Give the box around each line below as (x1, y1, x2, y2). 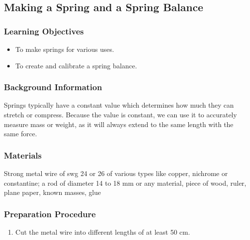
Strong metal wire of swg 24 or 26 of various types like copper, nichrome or (4, 168, 228, 178)
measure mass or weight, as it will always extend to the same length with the (4, 119, 233, 129)
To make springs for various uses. (15, 44, 114, 54)
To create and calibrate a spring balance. (15, 60, 137, 70)
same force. (4, 128, 37, 139)
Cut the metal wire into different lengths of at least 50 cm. (15, 227, 190, 237)
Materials (4, 149, 42, 161)
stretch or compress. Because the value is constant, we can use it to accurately (4, 110, 237, 119)
